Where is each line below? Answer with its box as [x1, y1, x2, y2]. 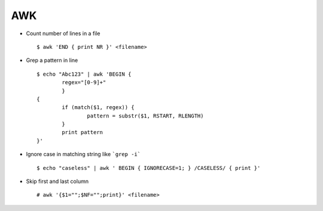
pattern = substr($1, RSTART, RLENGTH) [87, 112, 204, 119]
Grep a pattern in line [26, 57, 78, 64]
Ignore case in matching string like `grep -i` [26, 151, 141, 158]
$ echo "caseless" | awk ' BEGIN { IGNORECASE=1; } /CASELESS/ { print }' [36, 165, 261, 171]
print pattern [62, 129, 103, 136]
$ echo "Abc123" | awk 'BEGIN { [36, 70, 132, 77]
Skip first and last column [26, 178, 89, 185]
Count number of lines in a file [26, 30, 101, 37]
